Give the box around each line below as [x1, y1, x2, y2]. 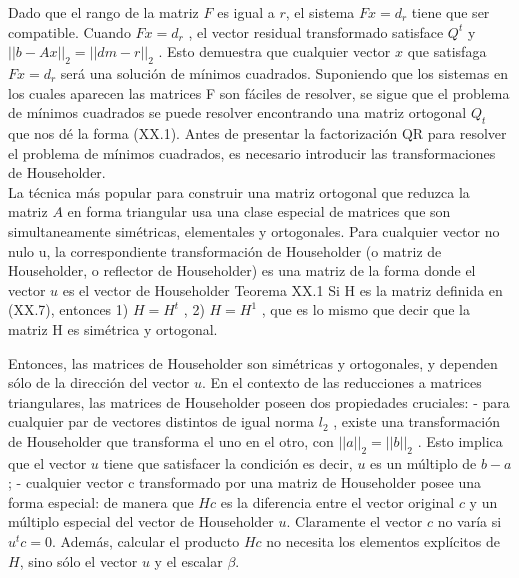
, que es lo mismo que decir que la [261, 299, 470, 320]
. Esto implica [417, 430, 503, 451]
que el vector [8, 452, 87, 473]
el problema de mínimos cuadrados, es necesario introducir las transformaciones [8, 142, 496, 163]
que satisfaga [407, 41, 487, 62]
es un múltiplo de [370, 452, 477, 473]
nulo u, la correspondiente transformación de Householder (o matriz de [8, 240, 442, 261]
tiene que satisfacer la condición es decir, [103, 452, 353, 473]
